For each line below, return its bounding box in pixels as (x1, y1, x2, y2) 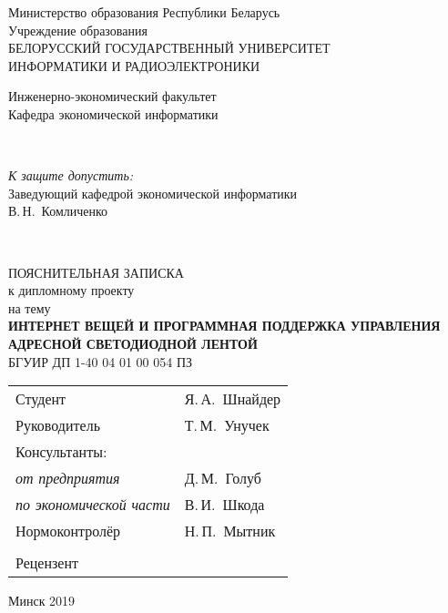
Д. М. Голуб (184, 467, 261, 489)
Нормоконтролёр (15, 520, 121, 542)
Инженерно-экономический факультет (8, 87, 217, 106)
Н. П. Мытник (184, 520, 276, 542)
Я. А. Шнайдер (184, 388, 281, 410)
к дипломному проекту (8, 281, 135, 300)
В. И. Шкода (184, 494, 265, 516)
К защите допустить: (8, 166, 134, 185)
